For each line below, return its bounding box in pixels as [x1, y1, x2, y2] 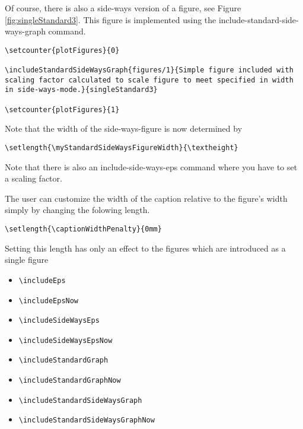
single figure [5, 253, 49, 266]
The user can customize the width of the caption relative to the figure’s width [5, 192, 288, 204]
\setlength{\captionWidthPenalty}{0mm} [5, 225, 162, 233]
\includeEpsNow [18, 296, 79, 305]
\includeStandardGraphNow [18, 376, 121, 385]
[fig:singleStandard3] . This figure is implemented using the [5, 13, 216, 26]
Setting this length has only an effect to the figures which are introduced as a [5, 241, 286, 254]
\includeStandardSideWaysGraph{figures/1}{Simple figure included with [5, 66, 294, 75]
